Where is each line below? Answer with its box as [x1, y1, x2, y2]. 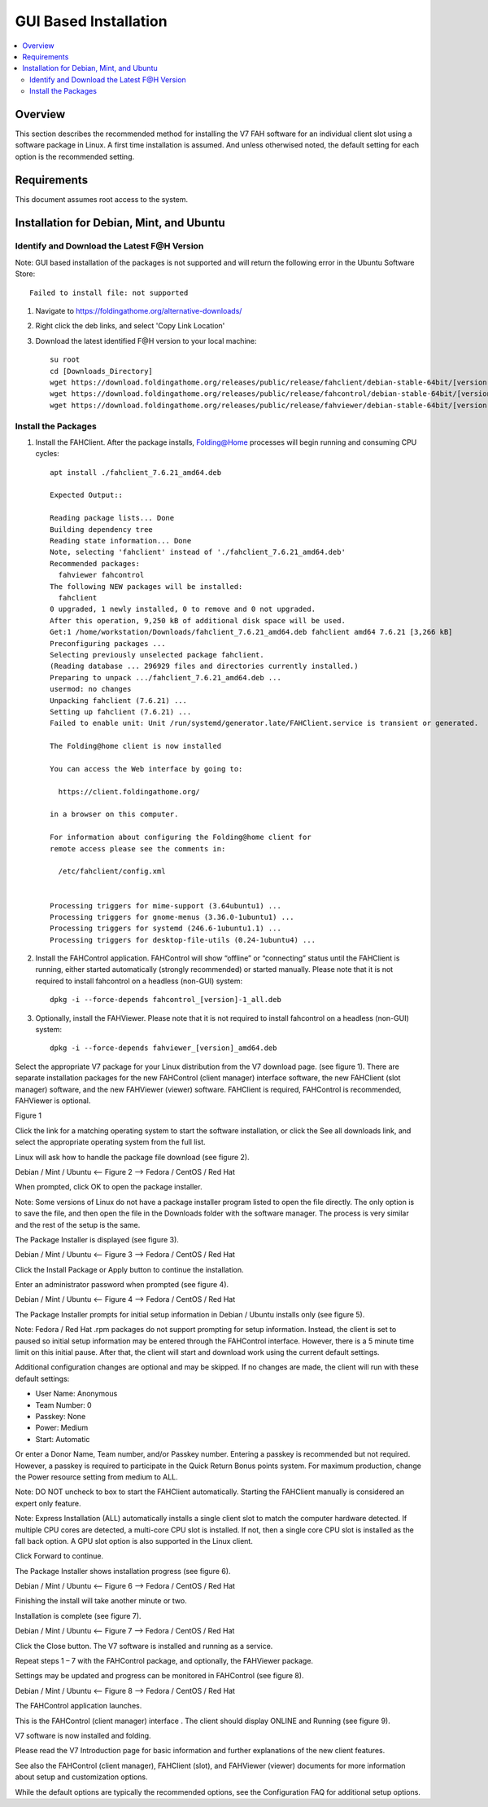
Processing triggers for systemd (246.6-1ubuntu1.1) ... [50, 924, 282, 933]
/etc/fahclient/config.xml [58, 867, 166, 876]
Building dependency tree [50, 525, 154, 534]
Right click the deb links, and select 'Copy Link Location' [35, 321, 225, 331]
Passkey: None [35, 1411, 86, 1421]
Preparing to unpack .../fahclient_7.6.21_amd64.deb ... [50, 673, 282, 682]
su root [50, 355, 81, 364]
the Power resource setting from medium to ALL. [15, 1471, 178, 1482]
